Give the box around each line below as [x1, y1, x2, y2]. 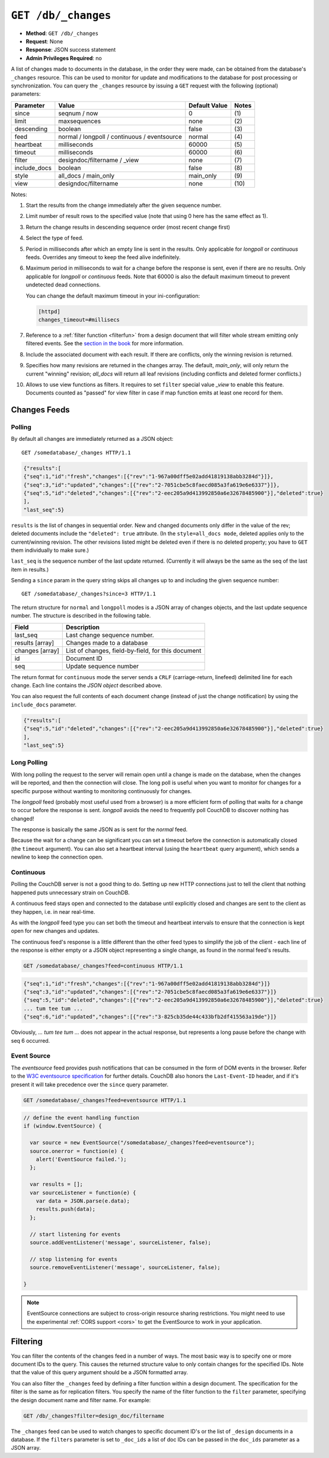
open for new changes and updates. [11, 927, 100, 935]
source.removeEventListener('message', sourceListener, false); [30, 1264, 221, 1271]
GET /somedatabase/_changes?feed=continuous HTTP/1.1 [23, 962, 183, 970]
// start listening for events [30, 1230, 121, 1238]
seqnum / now [58, 109, 98, 117]
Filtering [11, 1337, 43, 1347]
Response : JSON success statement [25, 46, 116, 53]
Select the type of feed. [25, 235, 84, 242]
